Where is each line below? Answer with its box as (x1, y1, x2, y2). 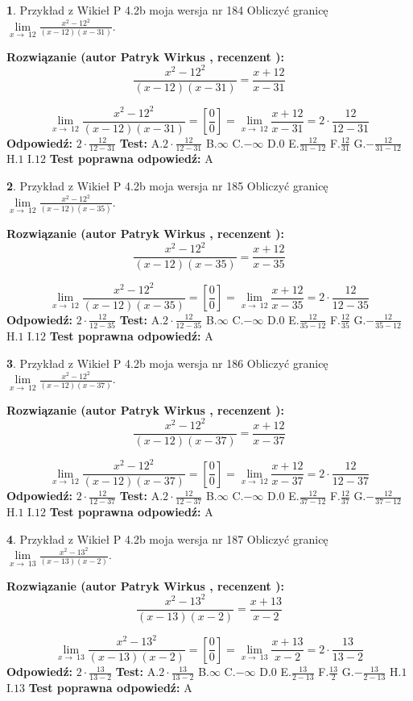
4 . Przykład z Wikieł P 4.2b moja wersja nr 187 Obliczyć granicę (6, 530, 328, 547)
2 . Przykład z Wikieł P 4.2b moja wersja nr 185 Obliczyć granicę (6, 177, 328, 194)
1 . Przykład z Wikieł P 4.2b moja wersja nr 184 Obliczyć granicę (6, 2, 328, 18)
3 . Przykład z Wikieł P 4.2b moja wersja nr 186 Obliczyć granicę (6, 354, 328, 371)
